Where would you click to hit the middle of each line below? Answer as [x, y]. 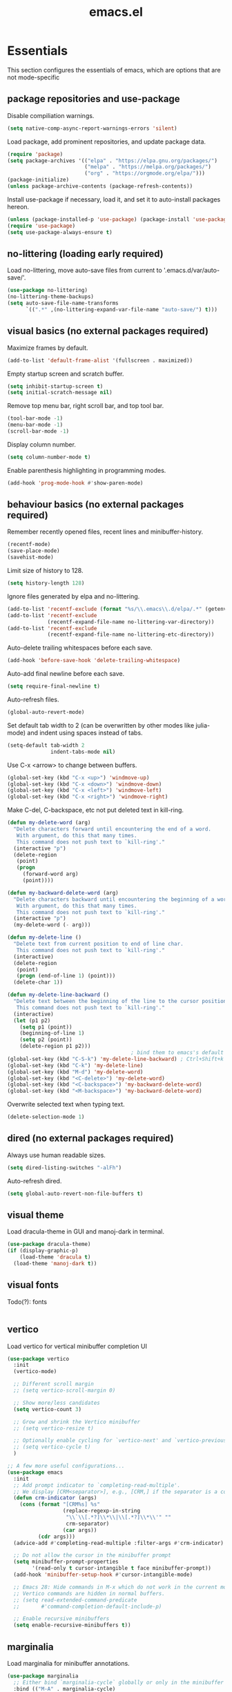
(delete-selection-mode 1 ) [46, 1117]
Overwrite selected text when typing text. [66, 1105]
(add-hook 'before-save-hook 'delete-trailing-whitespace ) [94, 661]
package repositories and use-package [94, 99]
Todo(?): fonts [27, 1301]
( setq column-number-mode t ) [49, 457]
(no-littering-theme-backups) [51, 297]
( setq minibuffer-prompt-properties [66, 1562]
